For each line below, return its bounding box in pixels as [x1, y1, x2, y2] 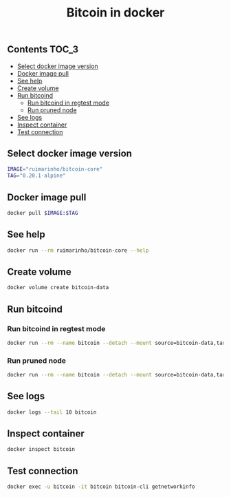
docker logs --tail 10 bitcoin [7, 408, 97, 416]
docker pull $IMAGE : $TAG [7, 209, 78, 216]
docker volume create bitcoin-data [7, 284, 109, 291]
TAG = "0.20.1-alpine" [7, 172, 67, 180]
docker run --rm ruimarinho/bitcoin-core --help [7, 246, 149, 254]
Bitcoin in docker [66, 5, 165, 21]
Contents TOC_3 [7, 43, 79, 56]
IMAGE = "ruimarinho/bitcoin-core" [7, 166, 103, 173]
